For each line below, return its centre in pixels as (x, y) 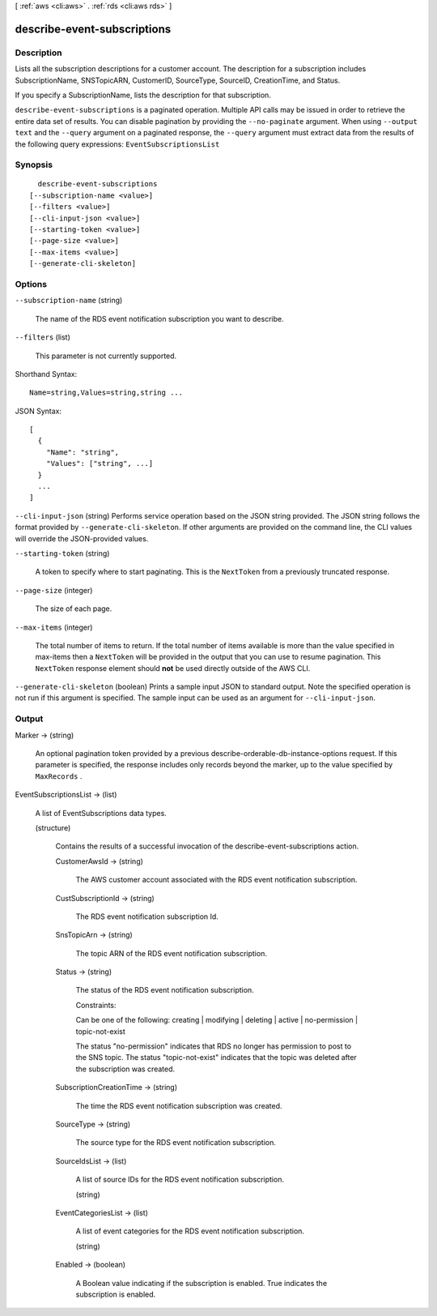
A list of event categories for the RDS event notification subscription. (190, 1231)
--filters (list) (42, 337)
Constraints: (96, 1005)
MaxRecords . (59, 776)
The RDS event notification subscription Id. (147, 916)
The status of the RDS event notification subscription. (165, 990)
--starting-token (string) (62, 553)
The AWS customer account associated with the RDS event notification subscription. (216, 880)
